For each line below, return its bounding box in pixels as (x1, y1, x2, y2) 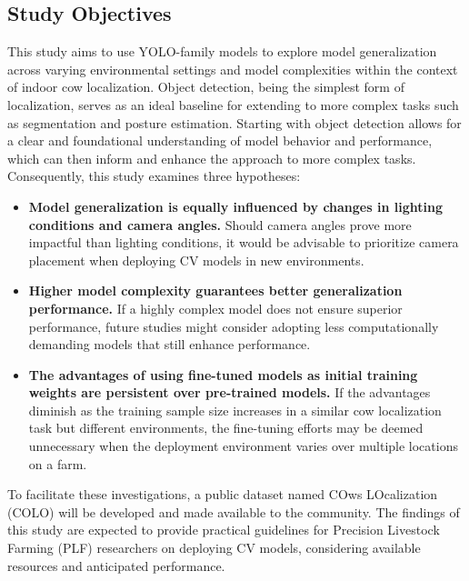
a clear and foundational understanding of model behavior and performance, (7, 131, 433, 150)
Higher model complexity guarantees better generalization (28, 281, 403, 300)
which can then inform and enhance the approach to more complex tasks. (7, 148, 416, 167)
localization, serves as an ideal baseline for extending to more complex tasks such (7, 95, 459, 114)
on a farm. (28, 454, 87, 473)
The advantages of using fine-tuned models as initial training (28, 365, 418, 384)
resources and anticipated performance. (7, 556, 225, 575)
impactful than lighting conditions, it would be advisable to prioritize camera (28, 233, 459, 252)
